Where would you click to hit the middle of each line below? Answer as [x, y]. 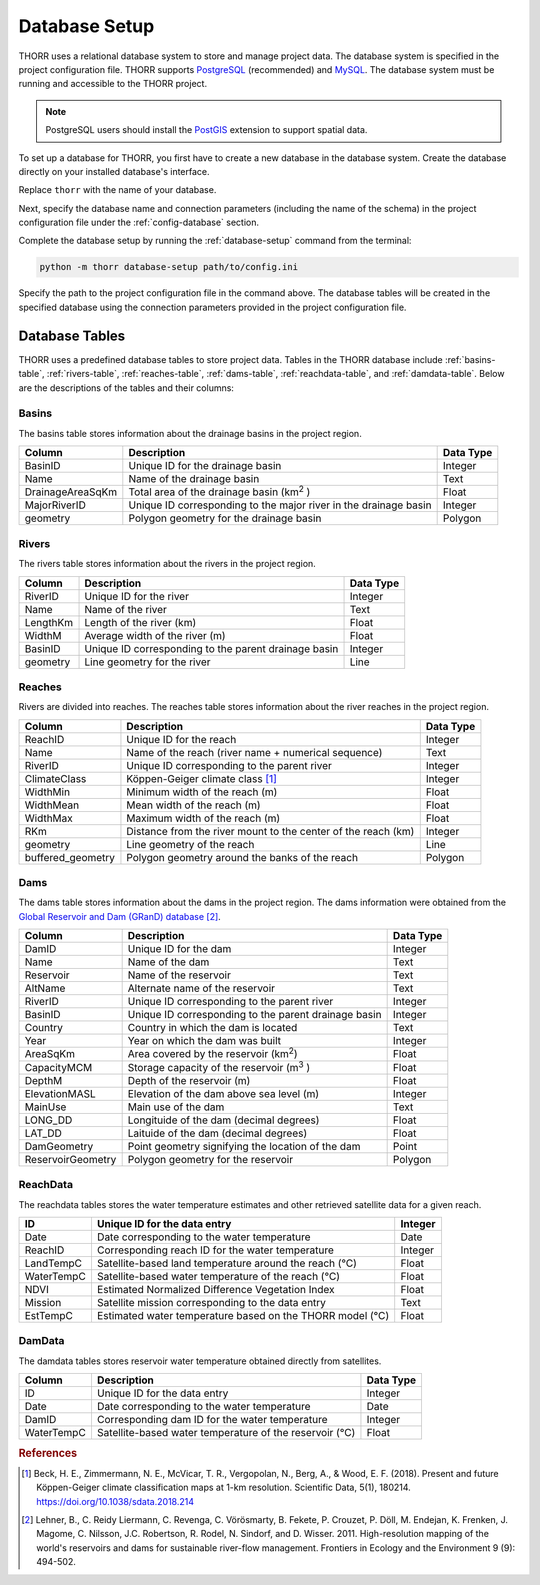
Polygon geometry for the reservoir [210, 1159]
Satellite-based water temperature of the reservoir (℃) [226, 1433]
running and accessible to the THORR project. [113, 84]
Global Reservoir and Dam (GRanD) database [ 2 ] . [120, 916]
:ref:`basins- [470, 359]
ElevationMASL [60, 1093]
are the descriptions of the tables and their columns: [126, 387]
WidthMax [49, 818]
